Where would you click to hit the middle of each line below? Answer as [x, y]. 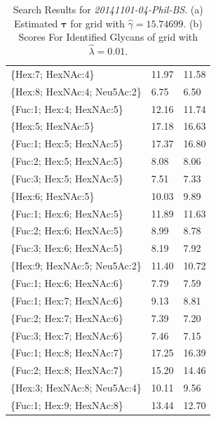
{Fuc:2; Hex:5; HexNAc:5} [67, 161]
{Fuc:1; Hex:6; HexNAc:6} [67, 282]
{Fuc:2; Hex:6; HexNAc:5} [67, 230]
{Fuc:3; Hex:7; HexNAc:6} [67, 335]
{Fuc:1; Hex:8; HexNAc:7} [67, 353]
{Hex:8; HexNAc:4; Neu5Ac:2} [76, 91]
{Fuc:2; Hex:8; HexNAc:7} [67, 370]
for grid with [97, 23]
